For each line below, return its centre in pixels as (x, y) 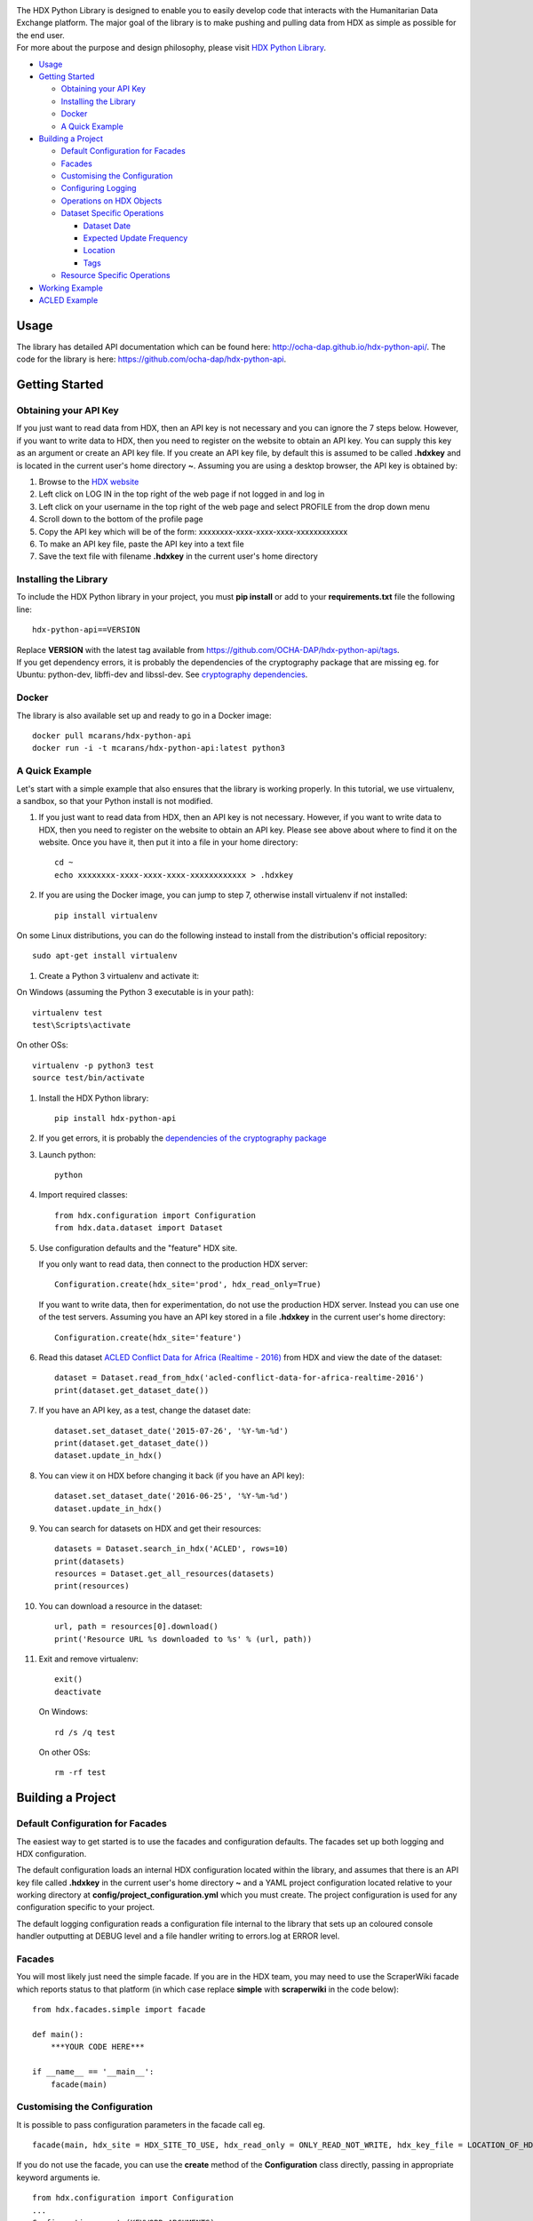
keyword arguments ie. (59, 2177)
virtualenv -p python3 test (93, 1065)
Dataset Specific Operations (112, 213)
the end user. (41, 35)
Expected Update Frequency (135, 238)
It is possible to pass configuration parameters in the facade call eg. (141, 2124)
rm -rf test (80, 1773)
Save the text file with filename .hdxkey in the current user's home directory (179, 556)
